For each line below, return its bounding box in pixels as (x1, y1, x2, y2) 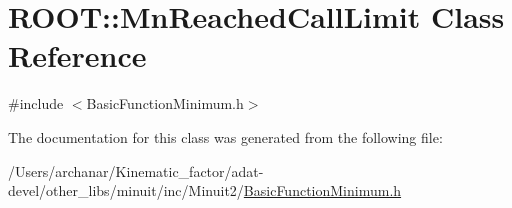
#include (8, 93, 64, 114)
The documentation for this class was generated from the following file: (8, 126, 443, 147)
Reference (8, 35, 147, 76)
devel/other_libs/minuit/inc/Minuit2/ (8, 180, 244, 201)
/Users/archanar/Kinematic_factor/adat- (8, 160, 264, 181)
